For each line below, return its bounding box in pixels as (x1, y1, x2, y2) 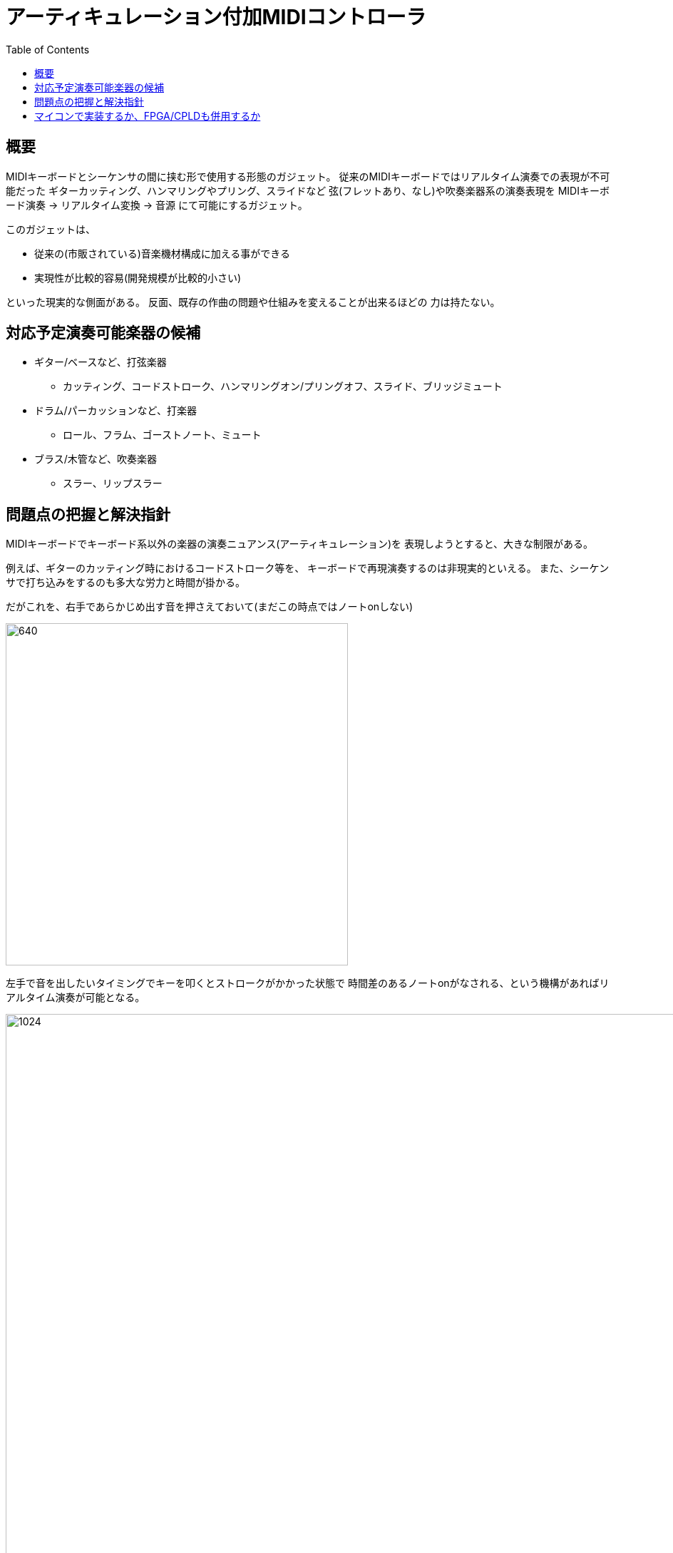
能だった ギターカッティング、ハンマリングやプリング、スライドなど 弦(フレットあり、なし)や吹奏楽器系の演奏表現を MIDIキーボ (6, 184, 610, 197)
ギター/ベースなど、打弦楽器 (34, 356, 167, 369)
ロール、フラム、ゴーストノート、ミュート (63, 429, 262, 441)
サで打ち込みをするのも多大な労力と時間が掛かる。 (6, 576, 245, 589)
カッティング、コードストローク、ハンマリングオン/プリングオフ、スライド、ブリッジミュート (63, 380, 503, 393)
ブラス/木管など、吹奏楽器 (34, 453, 158, 466)
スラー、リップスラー (63, 477, 163, 490)
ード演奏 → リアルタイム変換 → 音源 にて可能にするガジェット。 (6, 198, 308, 211)
